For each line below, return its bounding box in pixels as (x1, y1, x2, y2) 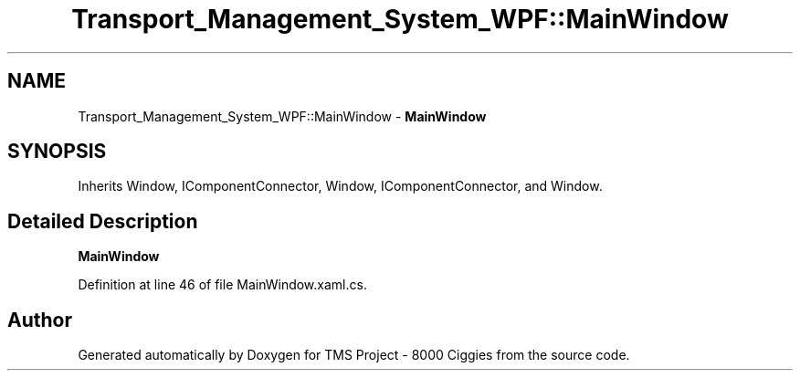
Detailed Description (7, 209, 198, 233)
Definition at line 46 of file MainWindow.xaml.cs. (78, 277, 367, 293)
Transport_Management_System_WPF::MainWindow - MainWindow (78, 108, 487, 124)
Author (7, 308, 72, 331)
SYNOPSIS (7, 140, 107, 163)
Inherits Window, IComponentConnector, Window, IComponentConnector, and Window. (78, 178, 603, 194)
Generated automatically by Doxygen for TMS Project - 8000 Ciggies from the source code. (78, 347, 630, 363)
